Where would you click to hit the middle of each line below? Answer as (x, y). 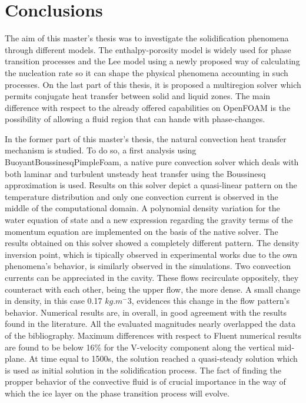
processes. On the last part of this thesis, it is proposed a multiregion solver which (153, 84)
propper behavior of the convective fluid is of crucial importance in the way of (145, 381)
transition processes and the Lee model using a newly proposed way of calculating (152, 61)
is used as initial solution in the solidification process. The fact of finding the (143, 370)
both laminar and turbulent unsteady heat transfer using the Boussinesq (135, 173)
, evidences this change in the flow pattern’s (210, 301)
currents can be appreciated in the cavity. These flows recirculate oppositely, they (152, 277)
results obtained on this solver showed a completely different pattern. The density (152, 243)
